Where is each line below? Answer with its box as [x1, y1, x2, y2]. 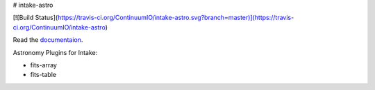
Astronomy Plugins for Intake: [12, 48, 98, 56]
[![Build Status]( [12, 14, 58, 22]
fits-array [30, 60, 57, 69]
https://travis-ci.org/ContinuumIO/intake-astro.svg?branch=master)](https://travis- [57, 14, 294, 22]
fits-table [30, 71, 57, 79]
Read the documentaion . [12, 36, 83, 44]
